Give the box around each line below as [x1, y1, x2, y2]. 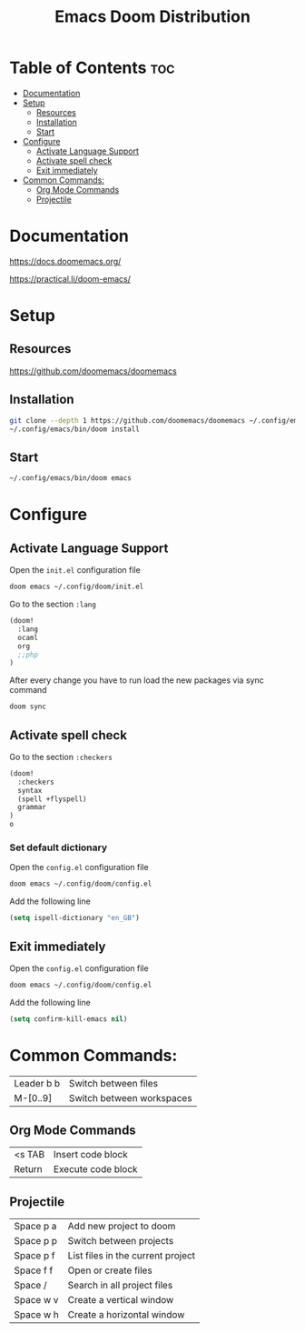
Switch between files [68, 1077, 159, 1089]
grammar [17, 803, 47, 812]
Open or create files [67, 1264, 152, 1277]
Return [14, 1163, 43, 1176]
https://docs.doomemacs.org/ [9, 256, 122, 266]
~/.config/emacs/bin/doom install [9, 425, 141, 434]
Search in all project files [67, 1279, 173, 1292]
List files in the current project [67, 1249, 196, 1262]
